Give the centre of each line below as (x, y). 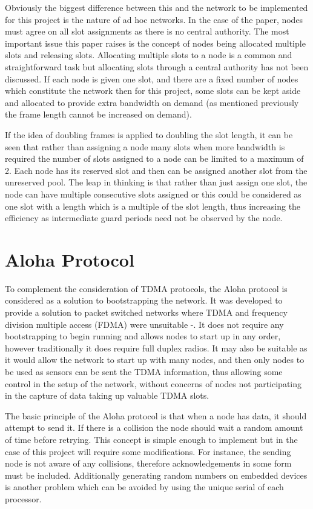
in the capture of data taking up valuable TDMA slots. (107, 395)
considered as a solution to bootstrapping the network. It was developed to (144, 300)
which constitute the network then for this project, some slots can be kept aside (153, 91)
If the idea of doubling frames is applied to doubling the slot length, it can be (149, 134)
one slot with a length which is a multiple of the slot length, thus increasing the (153, 206)
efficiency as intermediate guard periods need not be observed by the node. (144, 218)
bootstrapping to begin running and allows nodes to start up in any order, (143, 336)
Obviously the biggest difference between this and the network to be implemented (156, 7)
